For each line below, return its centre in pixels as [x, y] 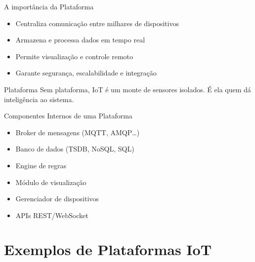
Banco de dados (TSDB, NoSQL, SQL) [75, 149]
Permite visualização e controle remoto [74, 56]
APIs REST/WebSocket [52, 215]
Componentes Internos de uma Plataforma [68, 116]
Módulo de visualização [51, 182]
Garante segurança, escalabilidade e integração [86, 73]
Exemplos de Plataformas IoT [108, 249]
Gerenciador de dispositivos [57, 199]
